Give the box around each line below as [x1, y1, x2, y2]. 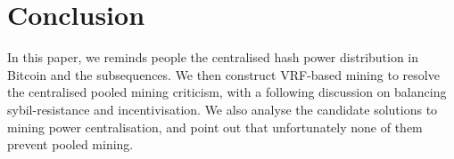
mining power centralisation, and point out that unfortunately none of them [7, 117, 423, 136]
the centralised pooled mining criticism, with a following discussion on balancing [7, 83, 447, 101]
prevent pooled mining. [7, 135, 134, 154]
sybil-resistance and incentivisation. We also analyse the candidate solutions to [7, 99, 438, 118]
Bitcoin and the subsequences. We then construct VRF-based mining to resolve [7, 65, 440, 83]
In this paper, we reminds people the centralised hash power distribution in [7, 48, 419, 67]
